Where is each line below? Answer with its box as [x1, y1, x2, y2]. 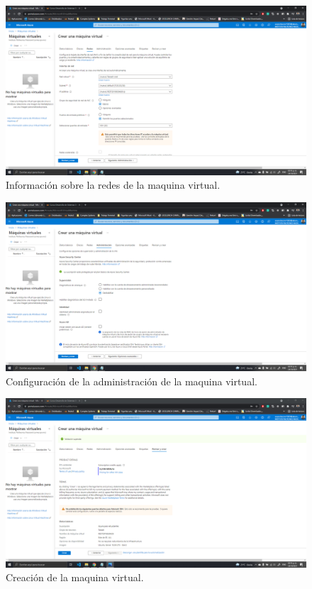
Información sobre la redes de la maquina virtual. [6, 177, 221, 192]
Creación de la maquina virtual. [6, 570, 144, 585]
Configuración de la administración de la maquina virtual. [6, 373, 257, 388]
